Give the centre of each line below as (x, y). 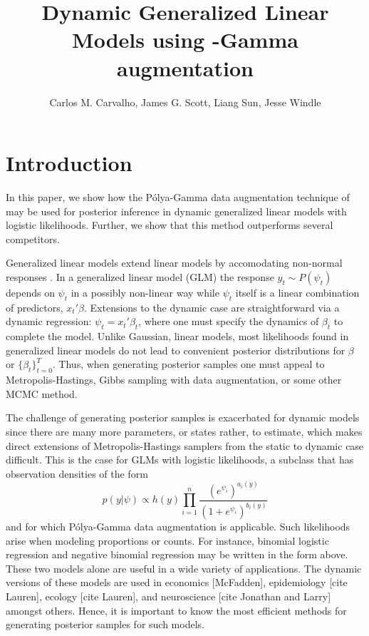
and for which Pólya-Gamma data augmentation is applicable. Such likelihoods (178, 527)
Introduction (69, 163)
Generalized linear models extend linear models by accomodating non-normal (174, 263)
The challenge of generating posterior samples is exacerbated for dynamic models (183, 417)
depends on (30, 292)
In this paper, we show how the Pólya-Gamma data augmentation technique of (178, 197)
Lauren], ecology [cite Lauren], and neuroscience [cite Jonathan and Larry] (168, 596)
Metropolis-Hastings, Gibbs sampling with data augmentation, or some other (174, 380)
